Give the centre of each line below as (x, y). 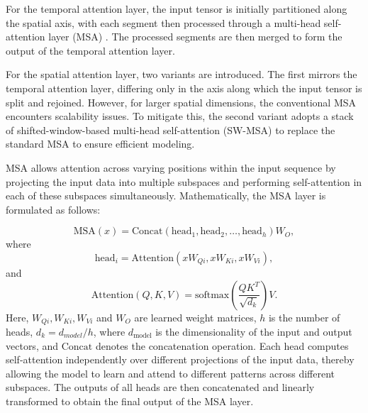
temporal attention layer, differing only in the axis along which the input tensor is (184, 88)
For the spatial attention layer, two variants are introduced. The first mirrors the (182, 74)
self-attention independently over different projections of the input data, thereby (180, 359)
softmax (212, 295)
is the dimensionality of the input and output (254, 331)
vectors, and (32, 345)
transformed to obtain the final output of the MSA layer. (130, 401)
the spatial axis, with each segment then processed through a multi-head (163, 22)
